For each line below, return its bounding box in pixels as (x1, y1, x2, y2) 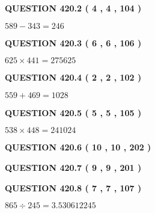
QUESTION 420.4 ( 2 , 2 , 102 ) (5, 71, 142, 84)
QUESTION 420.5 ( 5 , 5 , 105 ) (5, 106, 142, 119)
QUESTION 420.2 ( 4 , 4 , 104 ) (5, 2, 142, 14)
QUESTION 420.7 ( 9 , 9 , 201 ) (5, 161, 142, 173)
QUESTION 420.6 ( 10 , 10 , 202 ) (5, 141, 151, 153)
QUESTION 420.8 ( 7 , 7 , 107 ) (5, 181, 142, 194)
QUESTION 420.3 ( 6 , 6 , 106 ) (5, 36, 142, 49)
